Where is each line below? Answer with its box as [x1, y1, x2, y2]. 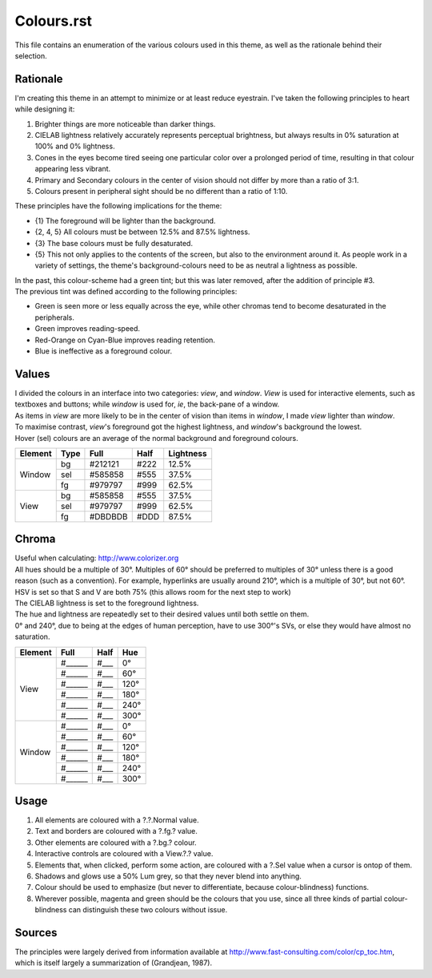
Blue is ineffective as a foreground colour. [34, 346, 173, 356]
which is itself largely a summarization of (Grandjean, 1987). [14, 958, 213, 968]
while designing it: [14, 104, 75, 114]
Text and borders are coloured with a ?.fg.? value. [34, 826, 198, 836]
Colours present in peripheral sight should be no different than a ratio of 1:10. [34, 186, 288, 196]
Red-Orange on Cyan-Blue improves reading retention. [34, 335, 216, 345]
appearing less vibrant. [34, 164, 111, 174]
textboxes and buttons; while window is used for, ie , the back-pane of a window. [14, 399, 280, 409]
